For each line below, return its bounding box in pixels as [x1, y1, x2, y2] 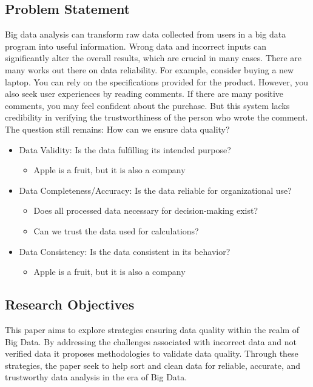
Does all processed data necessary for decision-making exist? [33, 204, 258, 217]
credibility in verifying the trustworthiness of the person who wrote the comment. [5, 111, 308, 124]
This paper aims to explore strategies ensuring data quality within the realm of [5, 323, 300, 336]
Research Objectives [5, 295, 135, 314]
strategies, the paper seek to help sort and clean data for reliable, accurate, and [5, 359, 301, 371]
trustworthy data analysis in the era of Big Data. [5, 371, 187, 383]
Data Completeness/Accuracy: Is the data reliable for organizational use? [19, 184, 292, 196]
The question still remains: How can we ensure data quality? [5, 122, 230, 135]
